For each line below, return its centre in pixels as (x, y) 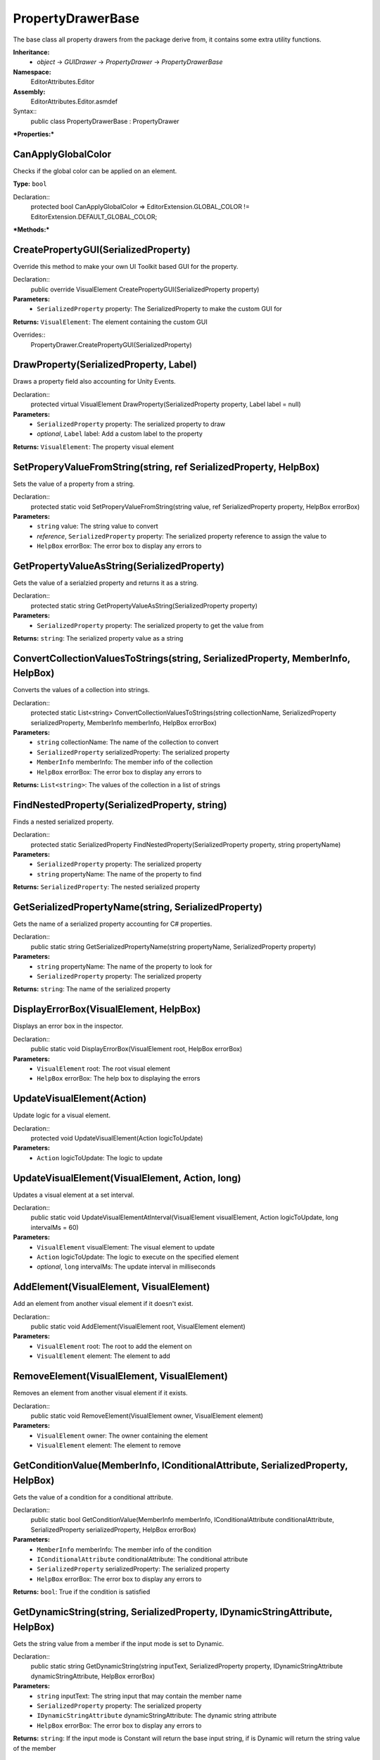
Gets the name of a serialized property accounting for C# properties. (113, 924)
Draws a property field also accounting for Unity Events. (94, 382)
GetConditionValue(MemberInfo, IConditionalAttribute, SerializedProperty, (180, 1465)
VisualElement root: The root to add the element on (114, 1346)
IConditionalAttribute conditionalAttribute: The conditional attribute (142, 1559)
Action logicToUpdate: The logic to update (100, 1157)
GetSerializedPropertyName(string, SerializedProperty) (138, 907)
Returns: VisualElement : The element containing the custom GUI (110, 322)
